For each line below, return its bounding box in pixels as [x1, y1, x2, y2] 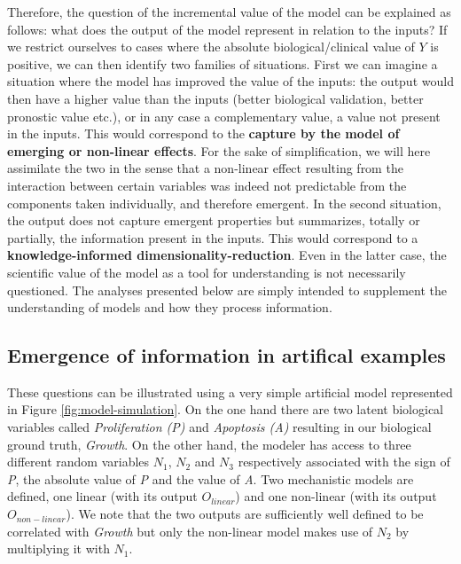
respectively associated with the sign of [238, 452, 450, 471]
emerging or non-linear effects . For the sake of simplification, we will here [7, 141, 431, 160]
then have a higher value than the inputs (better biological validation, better [7, 89, 424, 107]
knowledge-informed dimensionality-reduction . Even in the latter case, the [7, 246, 447, 264]
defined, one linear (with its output [7, 487, 198, 505]
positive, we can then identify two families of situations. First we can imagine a [7, 54, 438, 73]
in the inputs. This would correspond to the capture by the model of [7, 124, 400, 143]
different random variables [7, 452, 150, 471]
